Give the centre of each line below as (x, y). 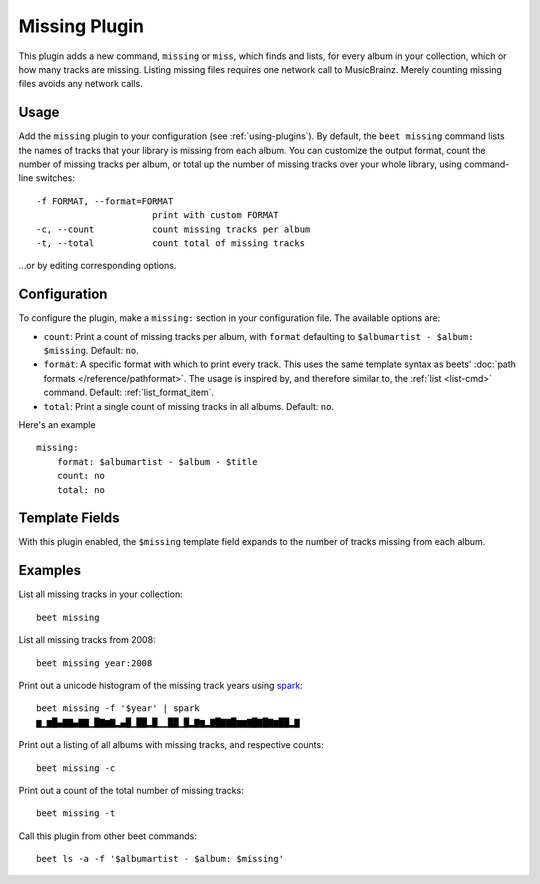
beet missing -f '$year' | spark (118, 708)
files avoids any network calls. (81, 84)
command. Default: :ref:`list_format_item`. (129, 392)
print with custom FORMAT (215, 215)
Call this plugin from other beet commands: (107, 836)
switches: (55, 178)
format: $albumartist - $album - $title (157, 461)
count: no (80, 476)
